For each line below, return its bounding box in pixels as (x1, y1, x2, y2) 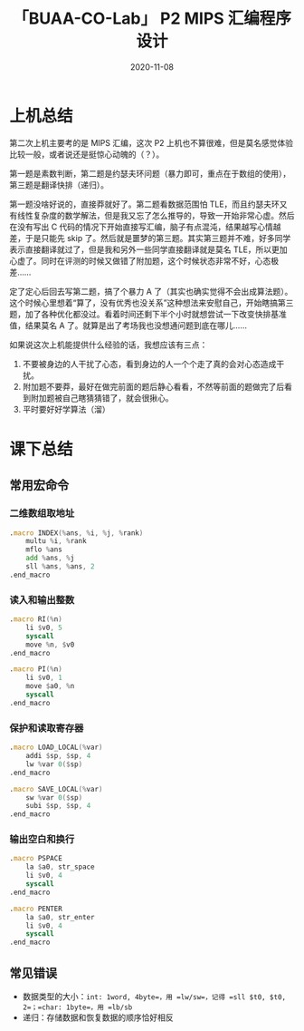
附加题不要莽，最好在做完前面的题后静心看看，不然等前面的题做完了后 (22, 381, 285, 392)
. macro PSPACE (9, 854, 63, 863)
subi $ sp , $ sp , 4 (25, 802, 91, 811)
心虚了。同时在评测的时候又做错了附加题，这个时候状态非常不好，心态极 (9, 255, 279, 266)
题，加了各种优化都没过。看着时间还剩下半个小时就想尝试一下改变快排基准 (9, 308, 287, 319)
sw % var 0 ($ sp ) (25, 793, 83, 802)
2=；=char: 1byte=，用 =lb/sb (22, 1003, 133, 1012)
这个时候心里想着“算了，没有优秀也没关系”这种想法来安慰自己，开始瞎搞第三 (9, 297, 294, 308)
